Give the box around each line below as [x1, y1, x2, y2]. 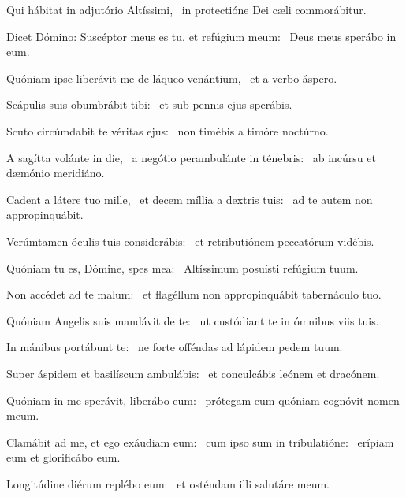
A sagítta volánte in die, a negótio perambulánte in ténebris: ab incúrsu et [6, 149, 376, 165]
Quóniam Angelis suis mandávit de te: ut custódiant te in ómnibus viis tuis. [6, 312, 379, 328]
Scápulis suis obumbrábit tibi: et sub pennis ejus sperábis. [6, 96, 292, 113]
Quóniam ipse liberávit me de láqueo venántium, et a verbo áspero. [6, 69, 337, 86]
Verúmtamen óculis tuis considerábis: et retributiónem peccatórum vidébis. [6, 232, 374, 249]
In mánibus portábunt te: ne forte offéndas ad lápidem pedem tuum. [6, 339, 343, 355]
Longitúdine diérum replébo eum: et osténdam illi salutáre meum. [6, 475, 330, 491]
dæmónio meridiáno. [6, 165, 105, 181]
